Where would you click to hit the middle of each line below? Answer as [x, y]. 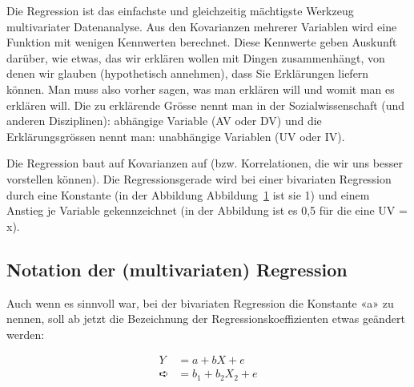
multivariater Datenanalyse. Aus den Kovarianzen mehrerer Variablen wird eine [202, 26]
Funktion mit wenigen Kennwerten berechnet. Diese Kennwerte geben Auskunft [202, 42]
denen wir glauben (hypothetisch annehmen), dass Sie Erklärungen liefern [188, 73]
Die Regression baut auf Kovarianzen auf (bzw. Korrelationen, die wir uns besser [205, 163]
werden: [26, 334]
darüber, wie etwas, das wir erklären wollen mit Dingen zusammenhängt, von [196, 57]
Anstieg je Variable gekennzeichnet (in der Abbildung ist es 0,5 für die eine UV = [207, 210]
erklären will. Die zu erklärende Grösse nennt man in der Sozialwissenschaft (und [206, 105]
